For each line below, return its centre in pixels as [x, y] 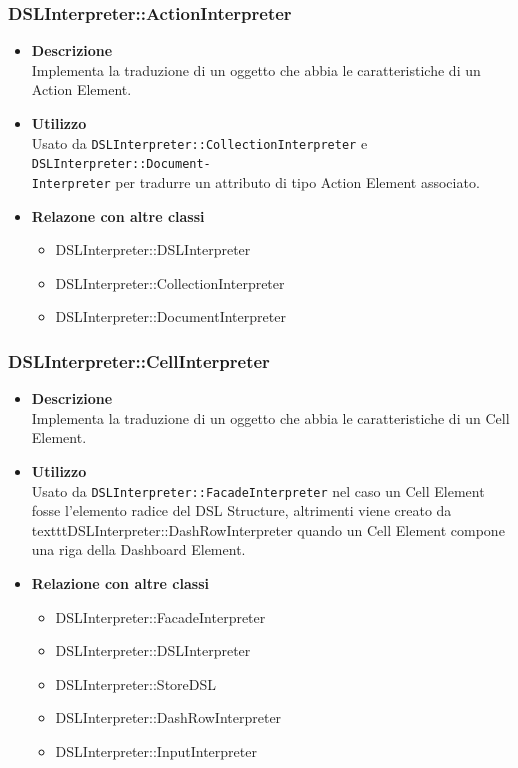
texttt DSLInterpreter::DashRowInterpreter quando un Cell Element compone [268, 529]
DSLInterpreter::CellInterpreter [139, 360]
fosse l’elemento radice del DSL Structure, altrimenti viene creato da [241, 510]
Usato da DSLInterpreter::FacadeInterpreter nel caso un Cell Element [258, 490]
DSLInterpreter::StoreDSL [136, 683]
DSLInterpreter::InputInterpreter [156, 750]
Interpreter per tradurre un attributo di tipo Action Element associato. [255, 181]
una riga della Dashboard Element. [138, 549]
